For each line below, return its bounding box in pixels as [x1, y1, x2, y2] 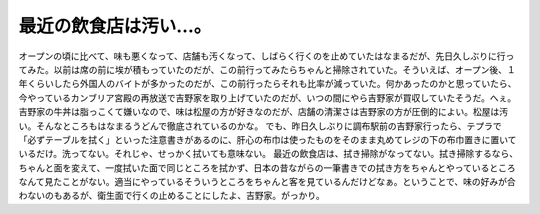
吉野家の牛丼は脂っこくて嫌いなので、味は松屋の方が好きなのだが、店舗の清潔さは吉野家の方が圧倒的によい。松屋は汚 [18, 106, 509, 118]
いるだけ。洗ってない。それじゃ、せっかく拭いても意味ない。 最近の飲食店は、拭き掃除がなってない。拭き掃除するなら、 [18, 148, 519, 160]
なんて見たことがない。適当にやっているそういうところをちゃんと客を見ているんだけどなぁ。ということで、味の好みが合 [18, 176, 517, 188]
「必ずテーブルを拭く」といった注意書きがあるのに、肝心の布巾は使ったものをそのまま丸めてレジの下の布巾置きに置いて [18, 133, 517, 145]
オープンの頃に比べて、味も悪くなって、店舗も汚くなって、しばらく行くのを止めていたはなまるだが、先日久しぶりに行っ [18, 50, 515, 62]
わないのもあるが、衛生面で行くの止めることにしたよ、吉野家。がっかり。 [18, 190, 325, 202]
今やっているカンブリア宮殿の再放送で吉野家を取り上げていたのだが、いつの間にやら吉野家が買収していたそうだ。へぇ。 [18, 91, 517, 104]
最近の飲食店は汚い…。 [18, 15, 212, 37]
